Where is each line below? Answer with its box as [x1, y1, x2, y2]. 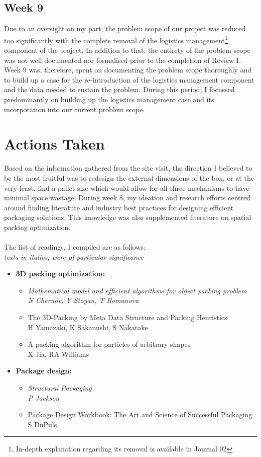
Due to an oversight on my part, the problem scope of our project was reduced [4, 23, 246, 34]
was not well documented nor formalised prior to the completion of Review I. [4, 54, 241, 65]
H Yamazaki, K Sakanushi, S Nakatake [28, 322, 148, 332]
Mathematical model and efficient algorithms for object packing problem [28, 285, 247, 295]
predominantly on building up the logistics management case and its [4, 94, 214, 105]
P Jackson [28, 392, 60, 403]
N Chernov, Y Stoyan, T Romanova [28, 295, 139, 306]
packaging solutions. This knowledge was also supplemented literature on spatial [4, 212, 251, 222]
